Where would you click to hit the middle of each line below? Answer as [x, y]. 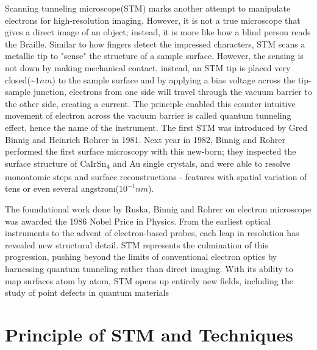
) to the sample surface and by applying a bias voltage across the [174, 79]
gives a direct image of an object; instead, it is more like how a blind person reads [158, 32]
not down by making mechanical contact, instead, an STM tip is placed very [148, 67]
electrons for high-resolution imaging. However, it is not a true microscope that [153, 20]
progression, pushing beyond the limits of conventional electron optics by [141, 257]
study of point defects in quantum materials [87, 292]
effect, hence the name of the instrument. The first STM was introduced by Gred [156, 127]
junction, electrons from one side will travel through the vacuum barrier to [173, 92]
